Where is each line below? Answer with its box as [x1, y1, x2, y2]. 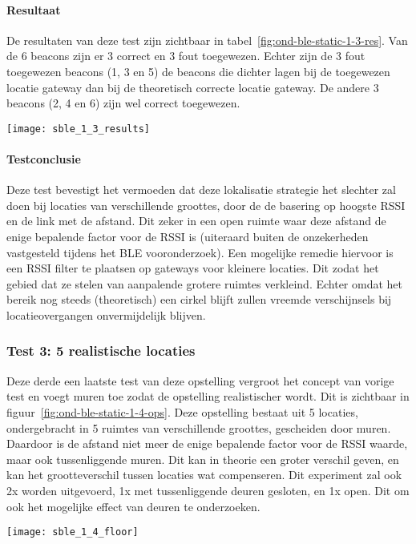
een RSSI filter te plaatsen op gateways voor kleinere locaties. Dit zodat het [6, 260, 379, 276]
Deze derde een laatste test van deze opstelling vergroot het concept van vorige [6, 372, 394, 389]
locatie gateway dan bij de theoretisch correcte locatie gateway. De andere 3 [6, 79, 379, 95]
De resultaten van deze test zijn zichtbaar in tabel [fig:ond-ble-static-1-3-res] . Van [6, 31, 408, 48]
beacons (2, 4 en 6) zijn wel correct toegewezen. [6, 95, 240, 111]
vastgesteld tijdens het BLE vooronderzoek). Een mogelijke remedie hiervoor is [6, 244, 394, 260]
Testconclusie [6, 151, 81, 167]
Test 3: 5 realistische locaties [6, 341, 196, 361]
